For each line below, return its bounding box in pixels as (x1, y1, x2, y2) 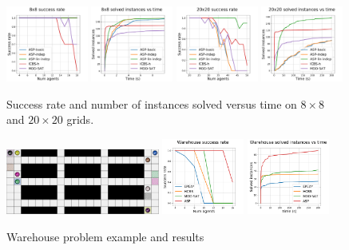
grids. (66, 111, 94, 128)
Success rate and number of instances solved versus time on (6, 95, 297, 112)
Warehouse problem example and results (6, 228, 204, 244)
